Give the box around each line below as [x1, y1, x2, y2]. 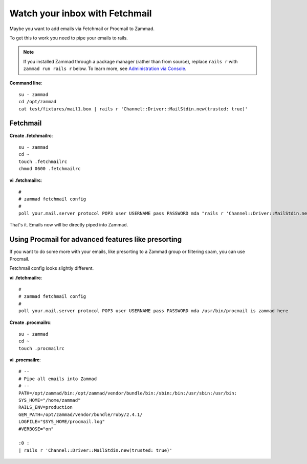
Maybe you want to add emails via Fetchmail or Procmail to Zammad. [9, 26, 155, 32]
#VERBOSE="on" [18, 426, 54, 432]
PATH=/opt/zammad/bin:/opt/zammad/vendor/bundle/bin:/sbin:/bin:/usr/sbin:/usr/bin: [18, 390, 237, 396]
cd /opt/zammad [18, 99, 57, 105]
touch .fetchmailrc [18, 158, 68, 165]
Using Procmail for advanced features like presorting [9, 235, 182, 244]
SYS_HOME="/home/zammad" [18, 398, 81, 403]
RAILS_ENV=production [18, 404, 73, 410]
